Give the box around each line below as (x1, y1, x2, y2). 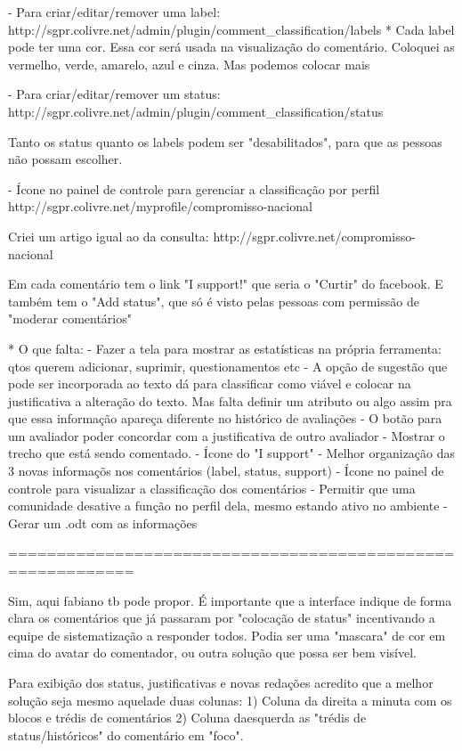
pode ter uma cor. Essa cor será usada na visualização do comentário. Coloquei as (8, 37, 455, 56)
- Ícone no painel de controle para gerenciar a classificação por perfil (8, 179, 380, 198)
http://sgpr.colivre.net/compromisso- (213, 226, 416, 245)
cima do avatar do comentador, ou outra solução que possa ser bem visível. (8, 643, 417, 662)
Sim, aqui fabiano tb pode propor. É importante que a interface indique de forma (8, 591, 452, 609)
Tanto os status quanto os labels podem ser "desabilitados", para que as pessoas (8, 132, 442, 151)
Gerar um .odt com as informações (8, 513, 198, 532)
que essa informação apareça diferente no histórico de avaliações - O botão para (8, 409, 442, 428)
